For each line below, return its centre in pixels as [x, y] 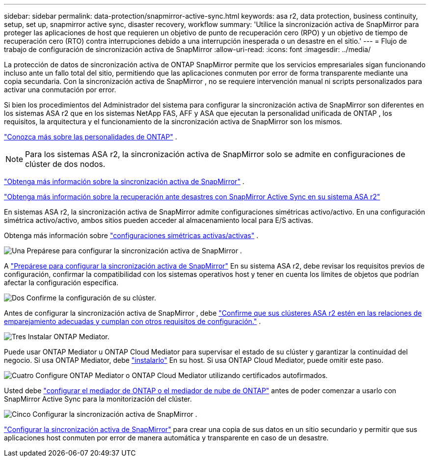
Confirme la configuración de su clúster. [91, 298]
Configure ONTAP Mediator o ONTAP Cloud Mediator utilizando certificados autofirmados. [182, 375]
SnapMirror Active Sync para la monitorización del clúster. [98, 399]
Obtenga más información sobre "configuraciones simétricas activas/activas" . [131, 235]
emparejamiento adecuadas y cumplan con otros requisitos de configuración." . [133, 321]
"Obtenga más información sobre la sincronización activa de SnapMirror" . [124, 181]
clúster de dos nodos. [65, 164]
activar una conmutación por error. [60, 90]
